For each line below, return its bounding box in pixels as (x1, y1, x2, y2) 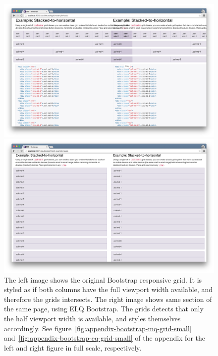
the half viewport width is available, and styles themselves (4, 313, 181, 323)
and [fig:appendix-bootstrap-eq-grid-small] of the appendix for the (4, 333, 205, 343)
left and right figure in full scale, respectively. (4, 342, 142, 353)
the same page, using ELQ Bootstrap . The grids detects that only (4, 303, 204, 314)
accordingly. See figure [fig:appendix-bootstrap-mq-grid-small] (4, 323, 192, 333)
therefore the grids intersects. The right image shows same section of (4, 294, 212, 304)
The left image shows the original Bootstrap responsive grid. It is (4, 274, 202, 285)
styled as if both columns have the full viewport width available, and (4, 284, 213, 295)
